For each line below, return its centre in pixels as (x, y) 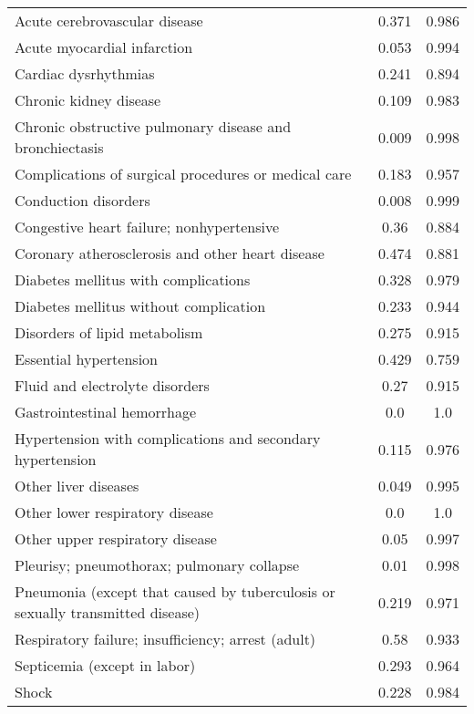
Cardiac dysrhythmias (85, 73)
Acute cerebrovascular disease (109, 21)
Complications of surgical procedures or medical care (183, 174)
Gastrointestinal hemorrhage (106, 412)
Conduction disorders (82, 200)
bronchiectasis (59, 147)
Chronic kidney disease (88, 100)
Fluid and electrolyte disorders (112, 385)
